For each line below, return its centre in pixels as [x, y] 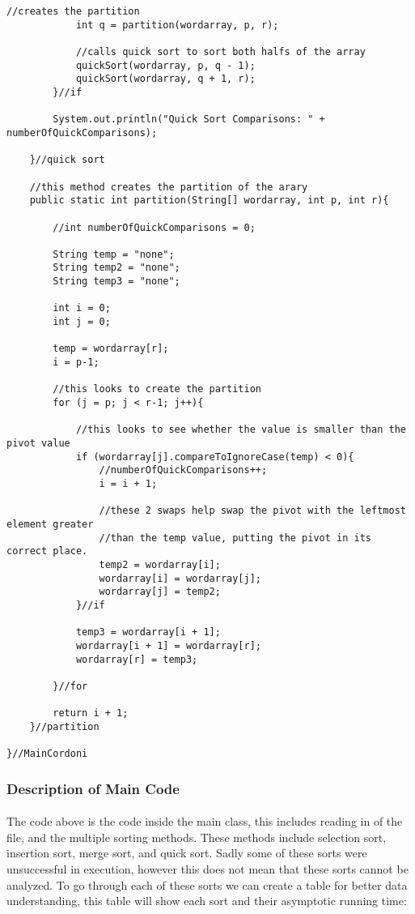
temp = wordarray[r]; [111, 349]
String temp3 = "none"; [116, 282]
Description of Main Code [93, 788]
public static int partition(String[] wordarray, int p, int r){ [209, 201]
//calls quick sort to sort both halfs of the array [220, 51]
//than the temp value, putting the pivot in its [235, 538]
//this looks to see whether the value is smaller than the [241, 430]
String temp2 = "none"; [116, 268]
